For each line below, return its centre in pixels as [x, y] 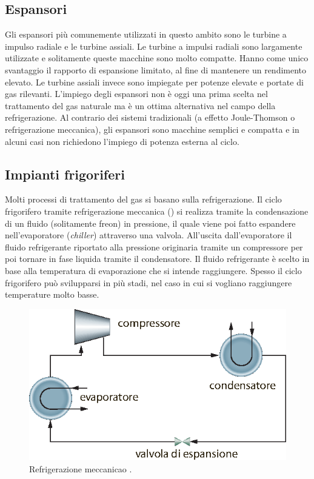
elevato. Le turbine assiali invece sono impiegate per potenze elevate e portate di [154, 82]
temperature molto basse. [52, 294]
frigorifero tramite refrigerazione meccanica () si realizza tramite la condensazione [157, 211]
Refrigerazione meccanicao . [81, 468]
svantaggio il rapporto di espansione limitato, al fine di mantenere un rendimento [156, 69]
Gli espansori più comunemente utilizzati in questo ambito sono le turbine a [146, 34]
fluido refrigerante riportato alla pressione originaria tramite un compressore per [154, 246]
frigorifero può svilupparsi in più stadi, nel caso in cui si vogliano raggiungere [149, 282]
